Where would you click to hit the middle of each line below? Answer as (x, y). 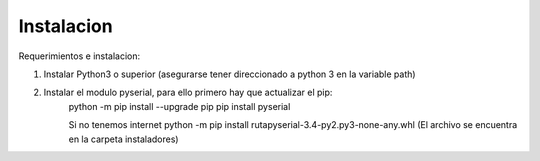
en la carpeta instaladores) (123, 139)
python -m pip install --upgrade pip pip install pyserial (179, 106)
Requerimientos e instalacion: (79, 56)
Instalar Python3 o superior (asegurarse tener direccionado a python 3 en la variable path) (229, 74)
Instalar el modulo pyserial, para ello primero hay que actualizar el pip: (188, 92)
